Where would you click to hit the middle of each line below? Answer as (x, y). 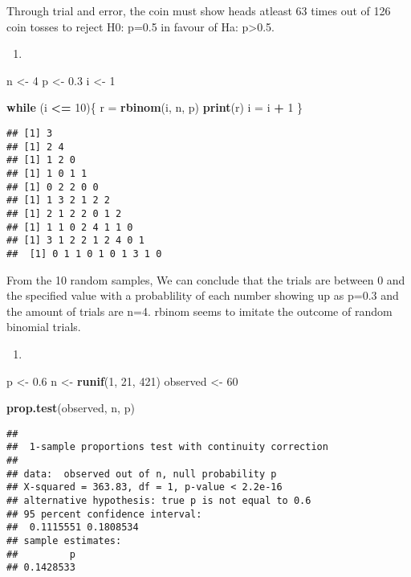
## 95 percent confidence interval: (104, 514)
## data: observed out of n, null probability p (142, 474)
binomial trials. (44, 327)
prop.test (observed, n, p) (71, 408)
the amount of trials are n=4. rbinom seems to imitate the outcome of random (199, 311)
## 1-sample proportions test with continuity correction (167, 447)
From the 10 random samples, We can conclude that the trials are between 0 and (206, 279)
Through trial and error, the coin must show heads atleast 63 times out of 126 (199, 10)
